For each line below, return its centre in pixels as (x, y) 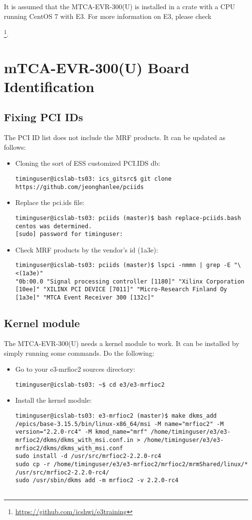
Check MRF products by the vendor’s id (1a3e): (87, 249)
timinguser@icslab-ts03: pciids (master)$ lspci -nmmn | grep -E (123, 265)
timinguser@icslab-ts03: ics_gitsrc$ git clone (93, 179)
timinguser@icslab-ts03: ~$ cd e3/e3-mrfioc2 (90, 385)
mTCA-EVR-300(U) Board (97, 67)
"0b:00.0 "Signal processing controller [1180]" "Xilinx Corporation (130, 281)
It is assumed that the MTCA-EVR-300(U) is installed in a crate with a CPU (119, 6)
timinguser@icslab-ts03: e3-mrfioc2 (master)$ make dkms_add (116, 416)
